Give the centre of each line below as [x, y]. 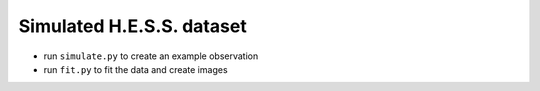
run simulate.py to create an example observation [151, 56]
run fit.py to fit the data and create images [136, 69]
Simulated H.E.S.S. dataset [132, 26]
